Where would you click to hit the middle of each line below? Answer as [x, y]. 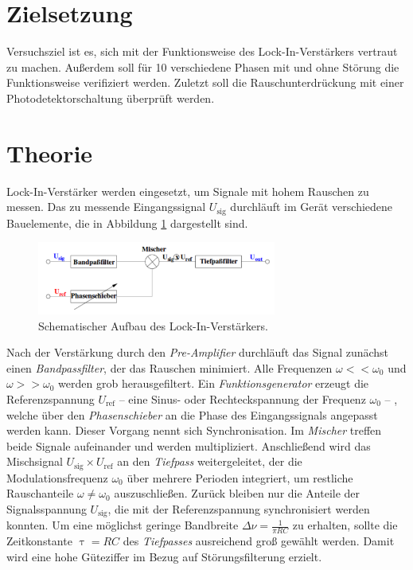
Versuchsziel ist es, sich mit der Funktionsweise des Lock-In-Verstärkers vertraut [202, 51]
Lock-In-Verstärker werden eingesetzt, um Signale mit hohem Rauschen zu [188, 191]
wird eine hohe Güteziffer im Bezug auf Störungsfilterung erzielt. [164, 556]
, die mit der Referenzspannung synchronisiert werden [239, 508]
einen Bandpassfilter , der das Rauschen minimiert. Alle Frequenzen [169, 367]
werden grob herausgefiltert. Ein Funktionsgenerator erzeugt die [214, 383]
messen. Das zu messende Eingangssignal [106, 207]
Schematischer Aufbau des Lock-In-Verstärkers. [153, 325]
